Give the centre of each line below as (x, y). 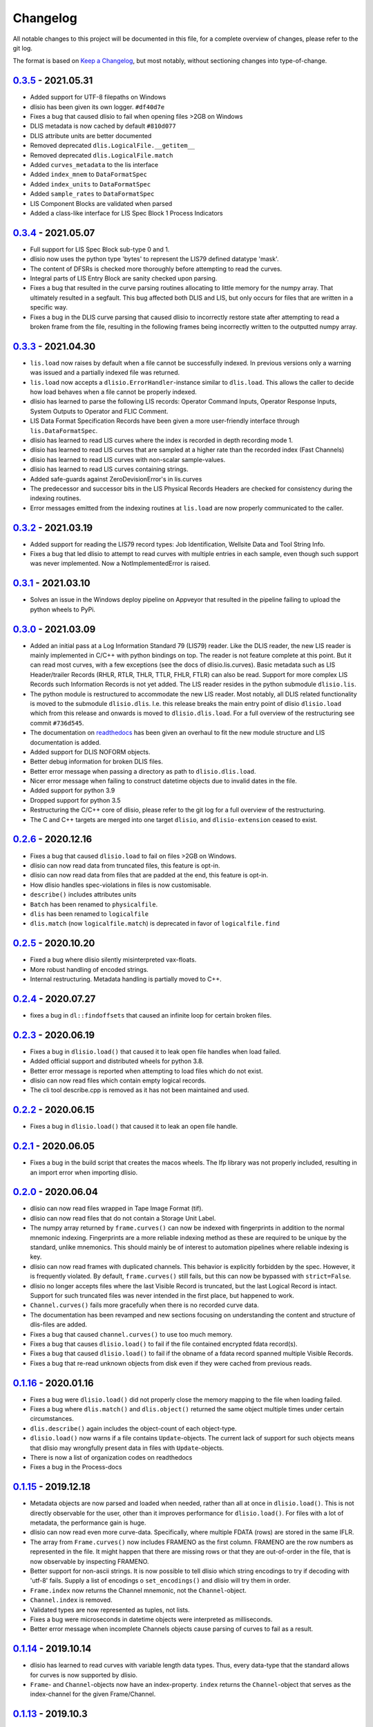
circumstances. (52, 1419)
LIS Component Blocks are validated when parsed (101, 203)
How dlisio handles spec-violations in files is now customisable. (121, 885)
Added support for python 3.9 (73, 790)
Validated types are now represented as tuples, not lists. (110, 1610)
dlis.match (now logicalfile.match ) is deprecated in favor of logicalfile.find (155, 924)
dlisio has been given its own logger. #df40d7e (97, 106)
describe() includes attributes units (84, 895)
